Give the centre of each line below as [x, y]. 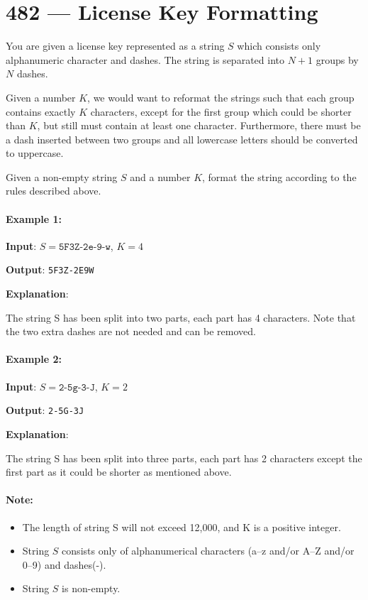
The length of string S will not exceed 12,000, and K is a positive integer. [182, 527]
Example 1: [34, 218]
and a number [160, 176]
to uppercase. [35, 153]
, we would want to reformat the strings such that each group [221, 97]
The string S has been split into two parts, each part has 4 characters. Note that [181, 317]
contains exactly [41, 111]
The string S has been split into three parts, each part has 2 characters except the [184, 458]
